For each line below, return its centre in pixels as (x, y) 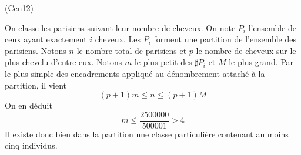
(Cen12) (19, 8)
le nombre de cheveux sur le (246, 50)
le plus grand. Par (261, 62)
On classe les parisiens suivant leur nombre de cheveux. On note (120, 27)
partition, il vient (36, 85)
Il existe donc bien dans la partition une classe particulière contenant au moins (147, 134)
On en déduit (29, 105)
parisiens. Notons (36, 50)
